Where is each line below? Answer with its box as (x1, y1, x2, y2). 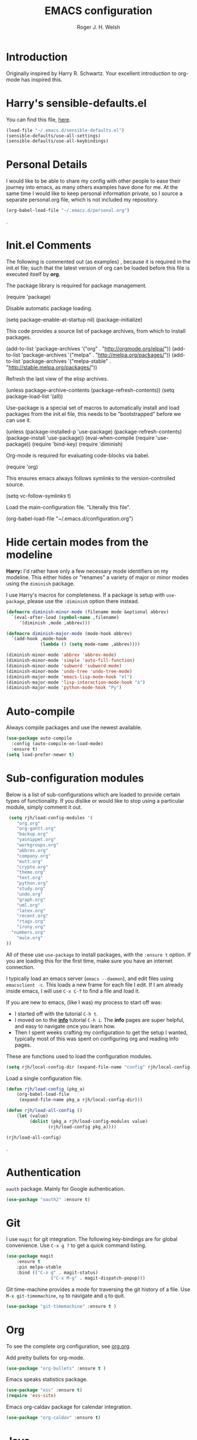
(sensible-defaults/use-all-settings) (6, 133, 101, 139)
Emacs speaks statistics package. (6, 1376, 88, 1383)
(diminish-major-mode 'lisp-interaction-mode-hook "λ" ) (6, 679, 145, 685)
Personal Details (6, 158, 88, 171)
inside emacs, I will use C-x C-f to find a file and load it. (6, 987, 140, 994)
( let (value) (16, 1113, 49, 1119)
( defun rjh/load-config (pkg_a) (6, 1086, 85, 1092)
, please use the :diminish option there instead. (24, 597, 140, 604)
